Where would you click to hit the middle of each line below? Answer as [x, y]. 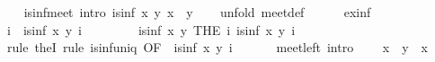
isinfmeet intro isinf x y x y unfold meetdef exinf [197, 12]
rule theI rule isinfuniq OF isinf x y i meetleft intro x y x [217, 47]
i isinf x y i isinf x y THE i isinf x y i [151, 29]
